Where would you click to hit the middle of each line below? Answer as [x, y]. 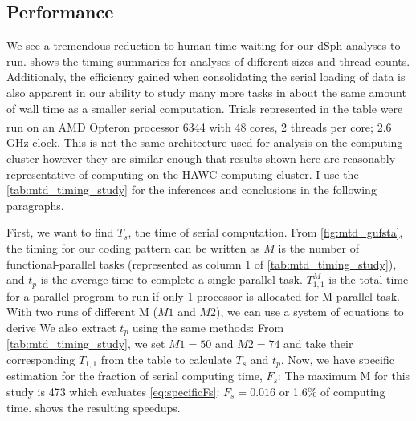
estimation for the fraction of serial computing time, [135, 376]
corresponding [41, 359]
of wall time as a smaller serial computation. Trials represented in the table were [205, 108]
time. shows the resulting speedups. [94, 407]
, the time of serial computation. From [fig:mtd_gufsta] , [265, 232]
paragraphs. [35, 205]
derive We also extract [61, 327]
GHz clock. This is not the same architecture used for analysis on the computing [205, 142]
